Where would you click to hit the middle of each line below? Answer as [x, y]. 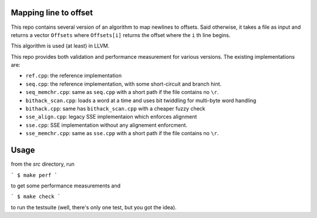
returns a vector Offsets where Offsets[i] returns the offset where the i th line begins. [121, 35]
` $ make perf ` [34, 175]
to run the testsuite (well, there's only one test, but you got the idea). [94, 207]
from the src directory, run [43, 164]
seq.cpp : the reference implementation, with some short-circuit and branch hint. [124, 84]
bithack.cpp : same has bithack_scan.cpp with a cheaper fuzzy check [115, 109]
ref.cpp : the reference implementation [74, 76]
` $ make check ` [36, 197]
